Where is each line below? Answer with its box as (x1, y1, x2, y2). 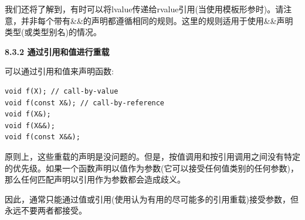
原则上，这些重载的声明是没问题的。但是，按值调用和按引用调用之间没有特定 (5, 150, 300, 162)
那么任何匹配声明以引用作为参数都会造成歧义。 (5, 173, 185, 185)
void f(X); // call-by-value (5, 87, 118, 95)
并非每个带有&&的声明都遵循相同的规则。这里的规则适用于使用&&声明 (21, 14, 293, 26)
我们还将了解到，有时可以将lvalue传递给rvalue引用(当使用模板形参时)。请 (5, 3, 284, 15)
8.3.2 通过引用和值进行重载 (5, 45, 110, 57)
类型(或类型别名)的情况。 (5, 26, 101, 38)
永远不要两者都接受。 (5, 204, 87, 216)
